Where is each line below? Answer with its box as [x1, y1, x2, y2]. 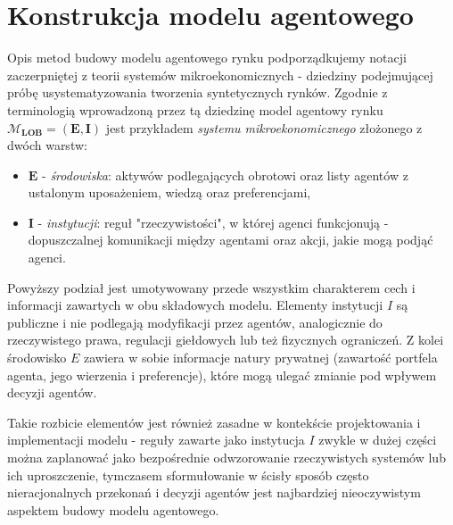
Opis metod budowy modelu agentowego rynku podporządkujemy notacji [7, 48, 407, 67]
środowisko [7, 348, 67, 367]
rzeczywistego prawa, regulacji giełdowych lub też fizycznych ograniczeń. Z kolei [7, 330, 444, 349]
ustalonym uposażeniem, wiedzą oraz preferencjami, [28, 183, 311, 202]
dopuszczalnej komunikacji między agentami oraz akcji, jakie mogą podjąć [28, 230, 433, 249]
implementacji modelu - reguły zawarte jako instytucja [7, 430, 305, 449]
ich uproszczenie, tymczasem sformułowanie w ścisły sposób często [7, 465, 369, 484]
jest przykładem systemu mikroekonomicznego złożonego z [105, 118, 423, 137]
